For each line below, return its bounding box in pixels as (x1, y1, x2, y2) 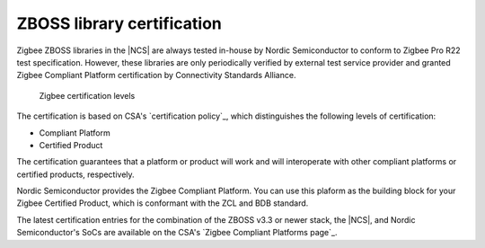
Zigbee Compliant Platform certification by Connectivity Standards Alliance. (16, 70, 296, 81)
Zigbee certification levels (39, 90, 136, 101)
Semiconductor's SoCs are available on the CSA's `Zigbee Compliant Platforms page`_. (16, 227, 338, 238)
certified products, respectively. (16, 169, 135, 180)
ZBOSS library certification (16, 13, 222, 33)
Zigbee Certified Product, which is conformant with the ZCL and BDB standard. (16, 198, 309, 208)
